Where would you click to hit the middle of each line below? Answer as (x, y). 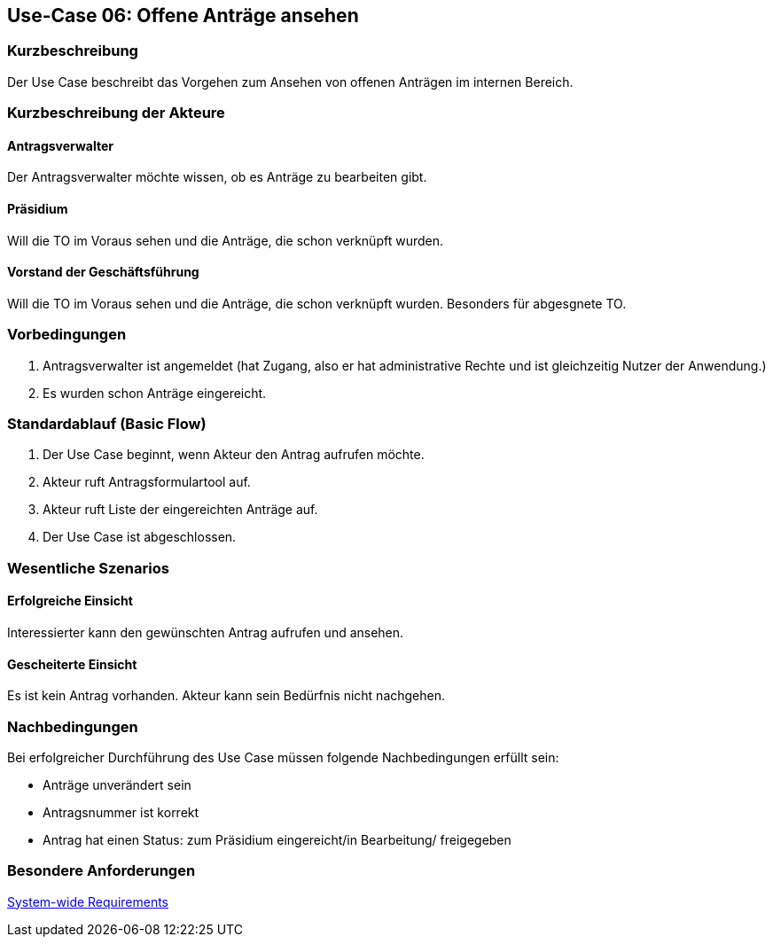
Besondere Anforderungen (102, 871)
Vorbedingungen (67, 335)
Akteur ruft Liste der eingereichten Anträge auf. (180, 510)
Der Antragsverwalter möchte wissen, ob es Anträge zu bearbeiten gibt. (217, 177)
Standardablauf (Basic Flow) (107, 423)
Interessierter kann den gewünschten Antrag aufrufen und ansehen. (206, 632)
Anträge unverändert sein (117, 784)
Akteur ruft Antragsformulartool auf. (147, 482)
